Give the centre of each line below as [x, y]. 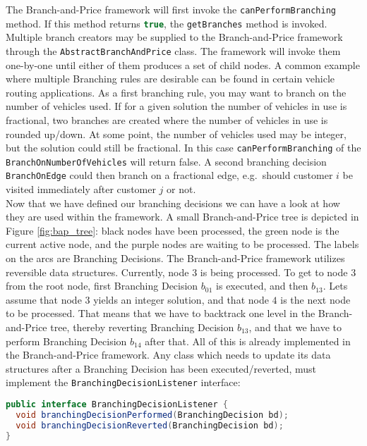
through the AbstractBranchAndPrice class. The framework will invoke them [173, 50]
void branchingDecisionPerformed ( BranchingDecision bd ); [152, 415]
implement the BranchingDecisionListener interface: [123, 382]
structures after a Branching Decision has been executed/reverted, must [161, 368]
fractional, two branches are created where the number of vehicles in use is [167, 119]
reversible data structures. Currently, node [97, 272]
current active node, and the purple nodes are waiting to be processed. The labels [182, 244]
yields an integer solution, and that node [181, 299]
